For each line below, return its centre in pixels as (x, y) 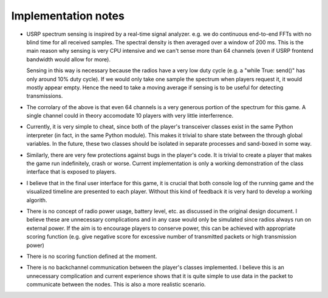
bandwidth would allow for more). (69, 59)
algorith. (37, 200)
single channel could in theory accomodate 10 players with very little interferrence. (130, 116)
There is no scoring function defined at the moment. (92, 256)
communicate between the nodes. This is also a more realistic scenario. (116, 285)
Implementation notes (68, 16)
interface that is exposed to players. (71, 172)
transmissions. (45, 96)
